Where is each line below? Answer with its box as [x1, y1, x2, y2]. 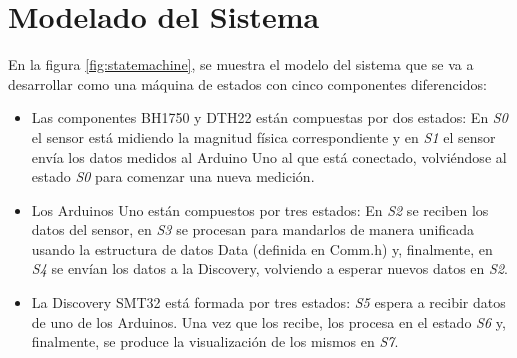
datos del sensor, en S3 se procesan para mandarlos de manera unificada [31, 219, 475, 240]
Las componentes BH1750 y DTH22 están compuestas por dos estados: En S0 [31, 107, 508, 128]
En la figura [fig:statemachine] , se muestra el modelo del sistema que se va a [8, 54, 474, 75]
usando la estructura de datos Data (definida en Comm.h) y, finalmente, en [31, 238, 493, 259]
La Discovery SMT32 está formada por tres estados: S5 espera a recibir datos [31, 292, 506, 313]
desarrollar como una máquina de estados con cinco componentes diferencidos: [8, 73, 487, 94]
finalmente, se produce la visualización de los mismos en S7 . [31, 331, 399, 352]
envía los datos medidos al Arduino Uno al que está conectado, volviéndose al [31, 146, 507, 167]
